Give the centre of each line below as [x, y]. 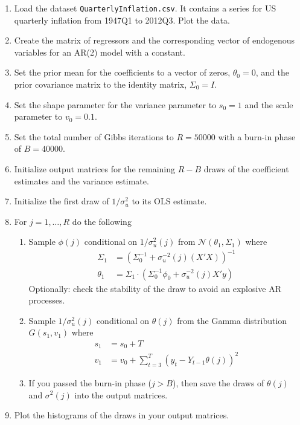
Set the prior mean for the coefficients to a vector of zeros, [122, 72]
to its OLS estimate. [169, 201]
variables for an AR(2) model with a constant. [100, 52]
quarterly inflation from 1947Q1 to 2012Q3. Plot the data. [122, 20]
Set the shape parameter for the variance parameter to [115, 104]
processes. [47, 300]
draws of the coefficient [246, 169]
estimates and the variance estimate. [81, 180]
